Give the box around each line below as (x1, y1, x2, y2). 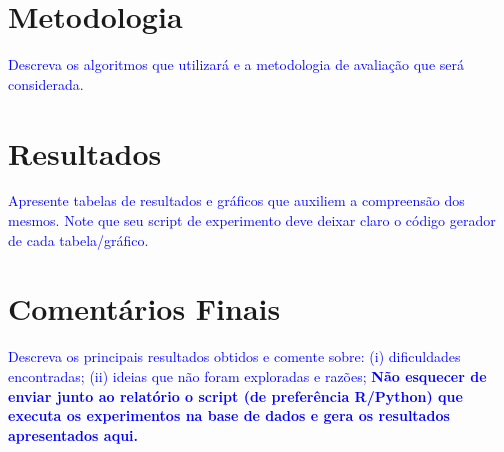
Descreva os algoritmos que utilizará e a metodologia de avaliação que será (8, 54, 464, 75)
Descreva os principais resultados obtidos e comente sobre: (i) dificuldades (8, 346, 461, 367)
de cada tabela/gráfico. (8, 229, 149, 250)
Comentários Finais (8, 288, 281, 329)
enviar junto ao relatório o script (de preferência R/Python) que (8, 385, 463, 406)
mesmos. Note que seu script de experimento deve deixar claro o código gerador (8, 210, 496, 231)
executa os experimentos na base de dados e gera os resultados (8, 405, 450, 426)
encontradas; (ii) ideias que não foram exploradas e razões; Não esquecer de (8, 365, 487, 386)
